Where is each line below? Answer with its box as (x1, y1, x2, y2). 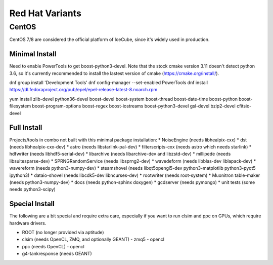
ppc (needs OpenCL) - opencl (22, 243, 84, 249)
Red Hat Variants (9, 8, 82, 19)
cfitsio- (237, 103, 252, 109)
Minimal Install (9, 50, 57, 58)
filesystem (9, 103, 31, 109)
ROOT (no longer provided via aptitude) (22, 229, 104, 235)
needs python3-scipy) (9, 186, 56, 193)
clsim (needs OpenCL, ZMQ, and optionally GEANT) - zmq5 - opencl (22, 236, 164, 243)
